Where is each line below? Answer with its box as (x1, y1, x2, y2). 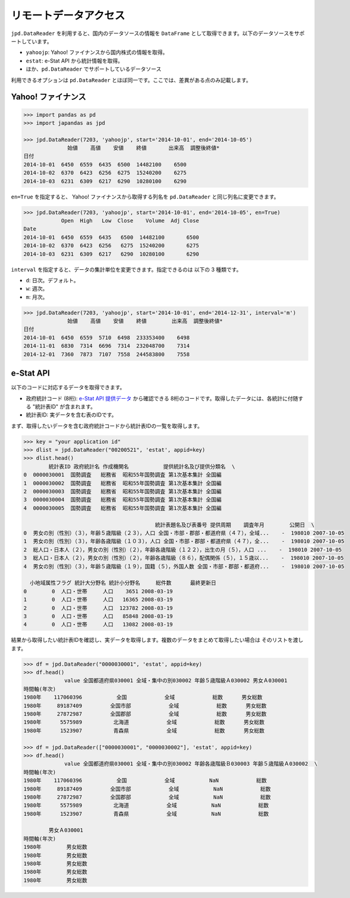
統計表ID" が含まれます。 (34, 403, 96, 410)
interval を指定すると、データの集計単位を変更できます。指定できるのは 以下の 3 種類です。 (11, 266, 242, 273)
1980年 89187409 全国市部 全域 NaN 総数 (23, 785, 272, 792)
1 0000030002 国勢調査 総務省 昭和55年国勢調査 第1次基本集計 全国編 (23, 480, 222, 487)
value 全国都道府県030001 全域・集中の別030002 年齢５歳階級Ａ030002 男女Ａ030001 (64, 678, 288, 684)
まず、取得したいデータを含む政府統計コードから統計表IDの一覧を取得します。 (11, 422, 203, 429)
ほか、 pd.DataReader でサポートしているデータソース (26, 65, 162, 73)
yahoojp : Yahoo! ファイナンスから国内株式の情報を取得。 (26, 49, 168, 56)
